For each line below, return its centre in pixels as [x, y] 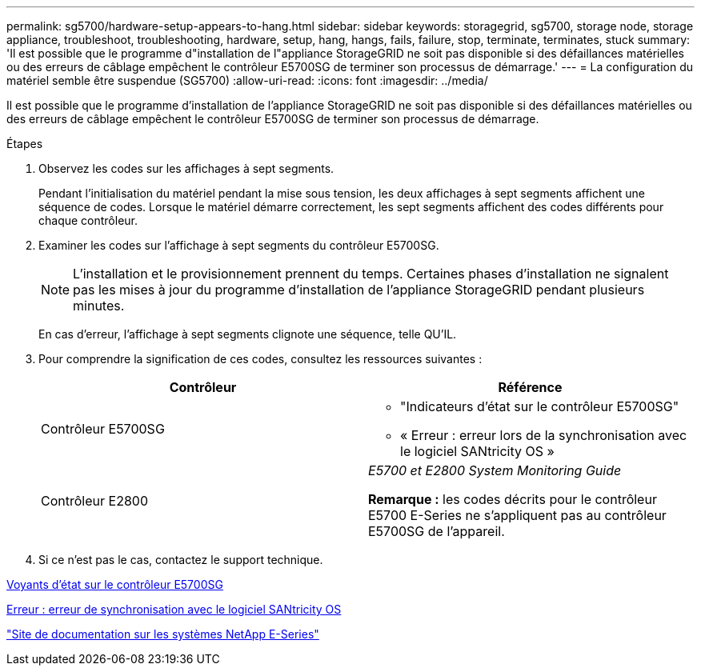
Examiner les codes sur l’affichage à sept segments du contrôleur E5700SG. [239, 245]
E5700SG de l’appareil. [437, 531]
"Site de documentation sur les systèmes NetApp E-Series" [163, 634]
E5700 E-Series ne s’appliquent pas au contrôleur [517, 515]
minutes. [99, 306]
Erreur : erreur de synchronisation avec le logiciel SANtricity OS [174, 609]
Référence [530, 387]
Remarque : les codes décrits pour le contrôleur [513, 499]
